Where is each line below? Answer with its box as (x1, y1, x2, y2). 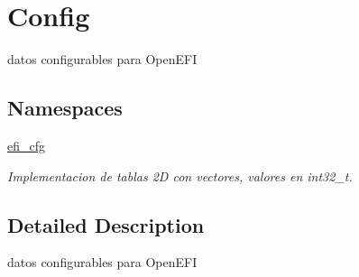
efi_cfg (7, 135, 45, 154)
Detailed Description (7, 210, 205, 238)
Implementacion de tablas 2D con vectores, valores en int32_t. (7, 166, 353, 185)
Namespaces (7, 94, 123, 122)
